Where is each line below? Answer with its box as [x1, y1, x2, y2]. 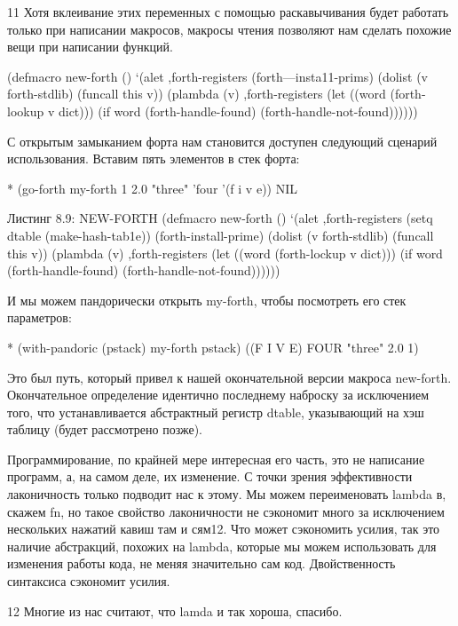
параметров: [7, 308, 72, 327]
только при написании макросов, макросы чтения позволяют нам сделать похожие [7, 20, 452, 38]
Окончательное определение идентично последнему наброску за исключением [7, 385, 430, 404]
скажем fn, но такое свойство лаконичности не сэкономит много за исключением [7, 502, 445, 520]
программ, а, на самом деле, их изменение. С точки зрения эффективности [7, 467, 413, 486]
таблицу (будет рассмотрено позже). [7, 420, 202, 439]
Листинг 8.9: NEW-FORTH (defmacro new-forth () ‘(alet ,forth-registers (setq [7, 209, 433, 227]
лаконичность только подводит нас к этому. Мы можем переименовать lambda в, [7, 485, 446, 503]
